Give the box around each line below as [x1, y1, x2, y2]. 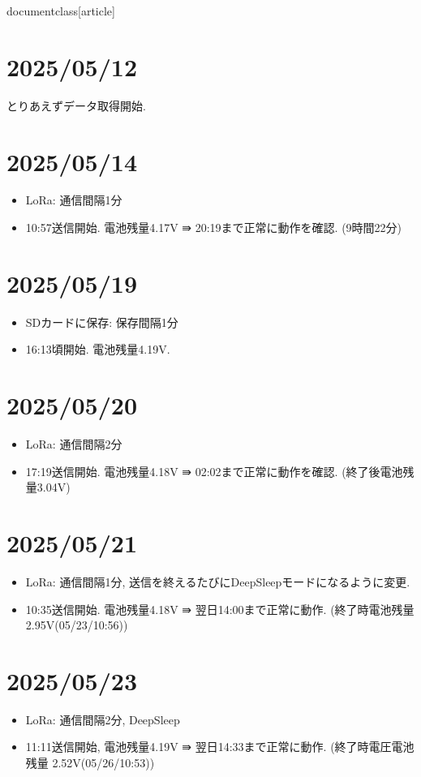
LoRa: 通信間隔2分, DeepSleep [25, 710, 180, 728]
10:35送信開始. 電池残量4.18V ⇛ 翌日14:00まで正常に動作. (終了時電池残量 [25, 600, 415, 617]
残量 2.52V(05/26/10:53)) [25, 754, 155, 771]
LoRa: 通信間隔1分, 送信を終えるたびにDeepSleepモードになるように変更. [25, 573, 410, 590]
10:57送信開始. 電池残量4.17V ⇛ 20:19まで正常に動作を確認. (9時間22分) [25, 219, 402, 236]
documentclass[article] [6, 2, 115, 19]
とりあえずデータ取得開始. [6, 97, 146, 114]
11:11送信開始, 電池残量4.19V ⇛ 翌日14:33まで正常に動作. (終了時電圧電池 [25, 738, 415, 755]
